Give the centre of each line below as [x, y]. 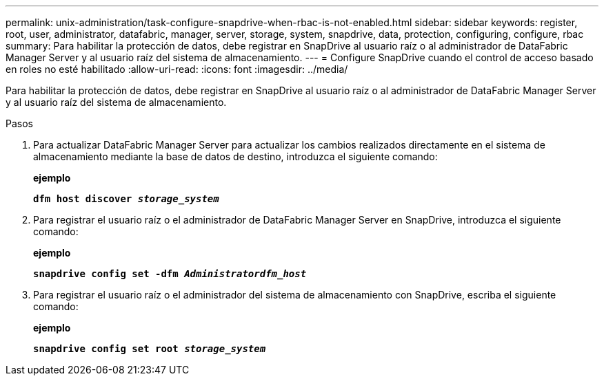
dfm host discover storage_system [126, 199]
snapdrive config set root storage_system [150, 349]
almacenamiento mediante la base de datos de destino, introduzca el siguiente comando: [235, 156]
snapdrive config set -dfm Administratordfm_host [170, 274]
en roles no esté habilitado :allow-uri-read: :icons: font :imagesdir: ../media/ [177, 69]
